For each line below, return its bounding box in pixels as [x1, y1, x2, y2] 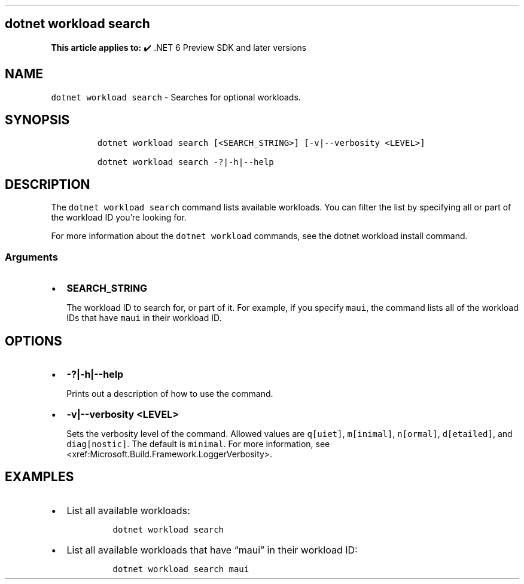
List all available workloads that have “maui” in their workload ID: [66, 543, 358, 556]
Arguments [5, 250, 58, 263]
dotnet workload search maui [112, 564, 249, 574]
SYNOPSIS [5, 112, 70, 128]
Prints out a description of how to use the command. [66, 388, 273, 399]
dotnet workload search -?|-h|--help [97, 157, 274, 167]
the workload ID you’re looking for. [51, 212, 187, 223]
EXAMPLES [5, 469, 74, 485]
